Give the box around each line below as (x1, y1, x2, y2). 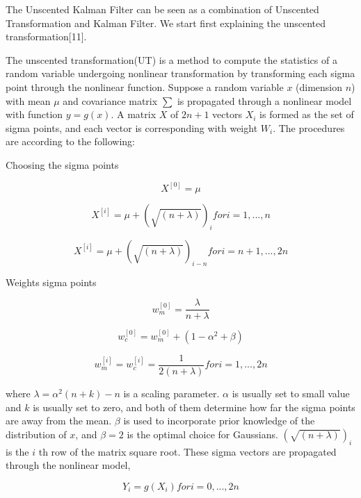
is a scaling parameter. (123, 386, 220, 401)
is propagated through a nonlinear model (177, 93, 352, 108)
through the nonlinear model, (6, 458, 131, 472)
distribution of (6, 426, 67, 441)
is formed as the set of (259, 107, 354, 122)
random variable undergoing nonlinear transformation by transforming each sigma (6, 66, 355, 81)
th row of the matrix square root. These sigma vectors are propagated (38, 444, 337, 458)
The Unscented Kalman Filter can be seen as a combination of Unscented (6, 2, 319, 16)
